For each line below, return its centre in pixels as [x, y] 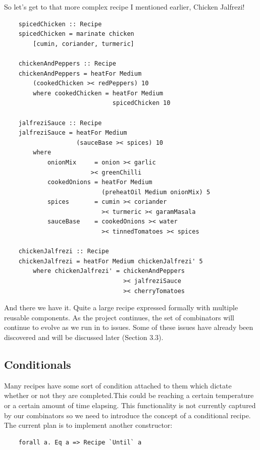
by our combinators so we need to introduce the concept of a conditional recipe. [127, 415]
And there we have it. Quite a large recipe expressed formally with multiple [121, 307]
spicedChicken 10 [141, 103]
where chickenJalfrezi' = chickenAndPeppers [109, 271]
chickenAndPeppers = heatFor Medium [80, 73]
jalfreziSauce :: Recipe [60, 123]
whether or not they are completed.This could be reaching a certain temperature [129, 395]
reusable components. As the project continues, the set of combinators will [119, 317]
